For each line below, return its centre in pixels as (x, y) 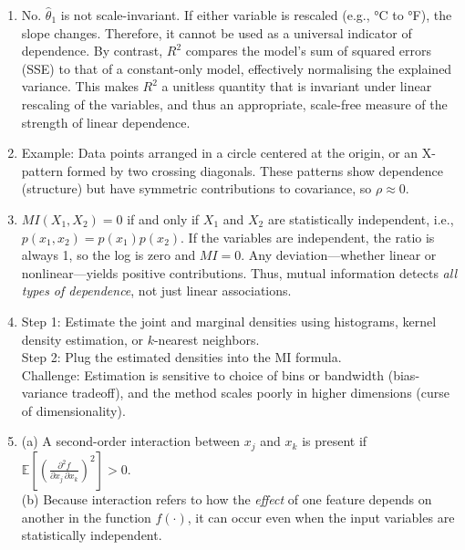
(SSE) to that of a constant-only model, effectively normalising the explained (237, 68)
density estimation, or (82, 339)
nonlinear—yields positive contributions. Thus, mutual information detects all (239, 272)
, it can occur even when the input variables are (321, 517)
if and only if (163, 218)
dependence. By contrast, (92, 51)
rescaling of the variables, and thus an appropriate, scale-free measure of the (234, 104)
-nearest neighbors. (207, 339)
